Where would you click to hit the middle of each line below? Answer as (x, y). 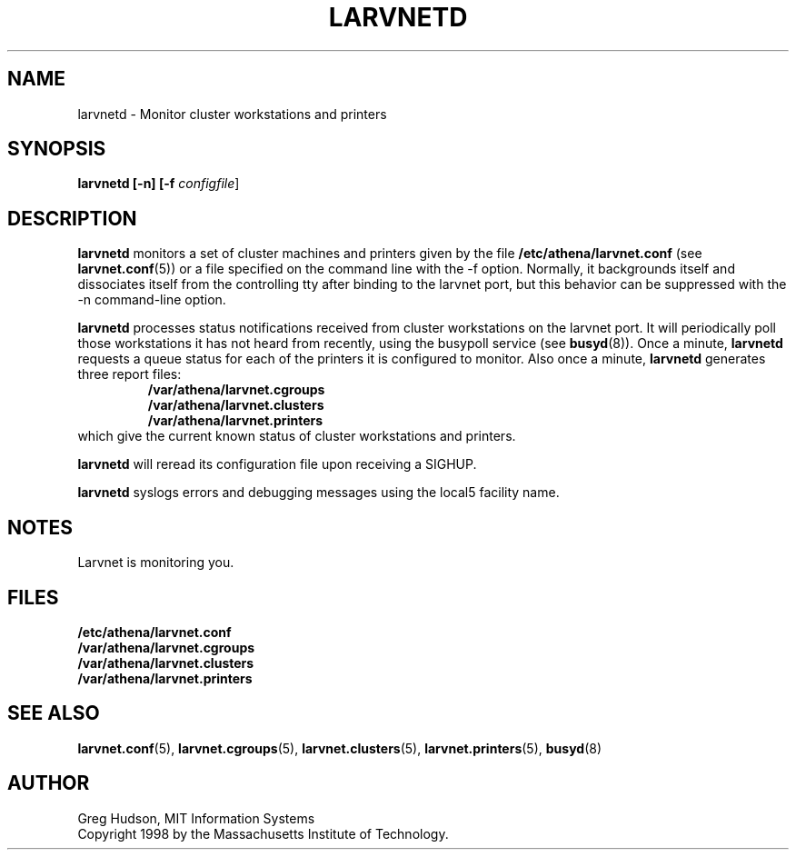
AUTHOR (49, 783)
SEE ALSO (54, 713)
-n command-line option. (152, 300)
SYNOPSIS (57, 149)
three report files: (129, 374)
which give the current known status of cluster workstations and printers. (297, 436)
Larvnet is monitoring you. (156, 563)
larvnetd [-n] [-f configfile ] (159, 184)
